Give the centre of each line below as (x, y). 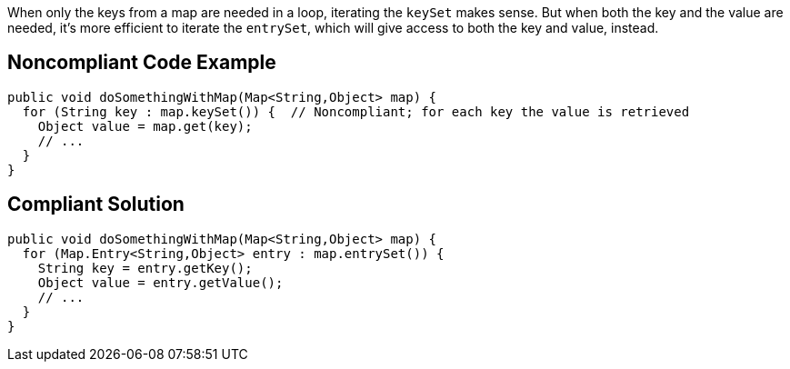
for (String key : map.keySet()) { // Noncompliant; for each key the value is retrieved (356, 111)
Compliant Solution (96, 204)
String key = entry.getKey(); (145, 268)
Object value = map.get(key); (145, 126)
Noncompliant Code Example (142, 63)
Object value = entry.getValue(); (160, 282)
